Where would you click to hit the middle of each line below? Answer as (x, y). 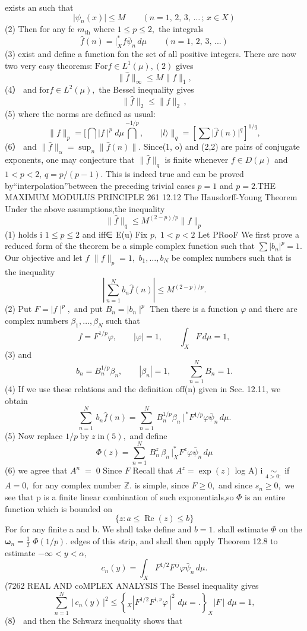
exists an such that (39, 7)
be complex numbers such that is (231, 257)
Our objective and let (44, 257)
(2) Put (18, 309)
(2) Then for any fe (40, 29)
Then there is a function (194, 309)
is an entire (265, 497)
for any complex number (77, 485)
